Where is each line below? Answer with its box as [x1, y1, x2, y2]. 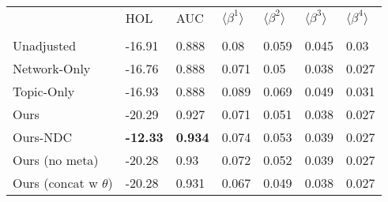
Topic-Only [13, 82, 75, 100]
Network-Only [13, 59, 91, 77]
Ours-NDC [13, 128, 73, 146]
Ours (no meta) [13, 151, 99, 169]
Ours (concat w [13, 174, 98, 192]
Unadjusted [13, 36, 77, 54]
